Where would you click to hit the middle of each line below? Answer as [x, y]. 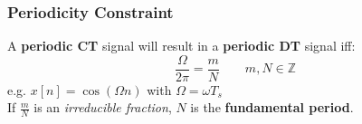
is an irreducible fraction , [103, 107]
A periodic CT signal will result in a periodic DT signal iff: [181, 46]
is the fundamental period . [272, 107]
